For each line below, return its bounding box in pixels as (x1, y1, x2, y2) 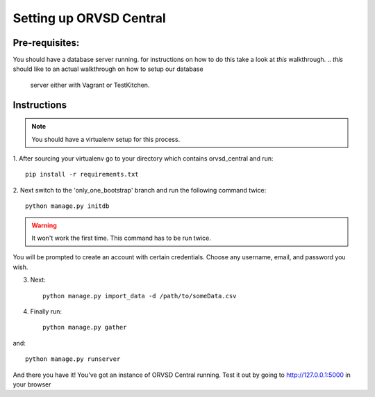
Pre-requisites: (12, 37, 80, 49)
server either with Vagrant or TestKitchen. (30, 81, 150, 89)
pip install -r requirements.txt (25, 170, 139, 179)
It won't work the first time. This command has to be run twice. (31, 234, 211, 242)
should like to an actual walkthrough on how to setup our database (12, 65, 204, 73)
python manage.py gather (42, 323, 127, 332)
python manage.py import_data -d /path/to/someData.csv (42, 292, 237, 300)
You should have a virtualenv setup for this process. (31, 135, 181, 143)
